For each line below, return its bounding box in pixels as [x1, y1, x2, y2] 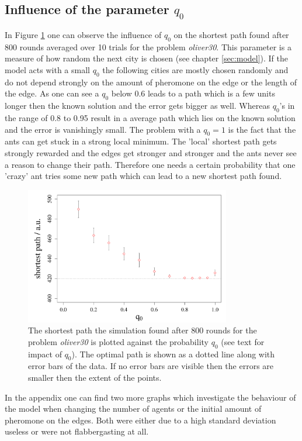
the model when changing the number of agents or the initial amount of [5, 402, 262, 415]
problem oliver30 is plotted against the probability [28, 335, 209, 347]
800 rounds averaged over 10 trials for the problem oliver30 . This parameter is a [5, 40, 291, 53]
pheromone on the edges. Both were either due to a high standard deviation [5, 414, 276, 426]
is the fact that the [228, 123, 296, 135]
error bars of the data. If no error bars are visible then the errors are [28, 360, 274, 372]
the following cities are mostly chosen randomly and [102, 63, 289, 75]
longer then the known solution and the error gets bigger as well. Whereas [5, 99, 270, 112]
